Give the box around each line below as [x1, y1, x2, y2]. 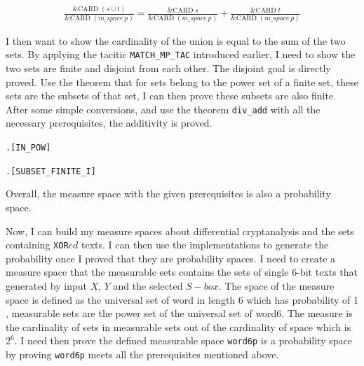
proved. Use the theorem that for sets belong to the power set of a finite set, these [6, 74, 358, 89]
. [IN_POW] [6, 143, 51, 153]
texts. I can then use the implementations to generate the [81, 237, 329, 252]
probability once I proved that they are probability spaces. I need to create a [6, 251, 336, 265]
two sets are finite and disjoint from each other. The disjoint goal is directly [6, 61, 331, 76]
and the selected [113, 279, 183, 293]
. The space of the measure [218, 279, 335, 293]
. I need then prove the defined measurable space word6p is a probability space [14, 333, 352, 348]
